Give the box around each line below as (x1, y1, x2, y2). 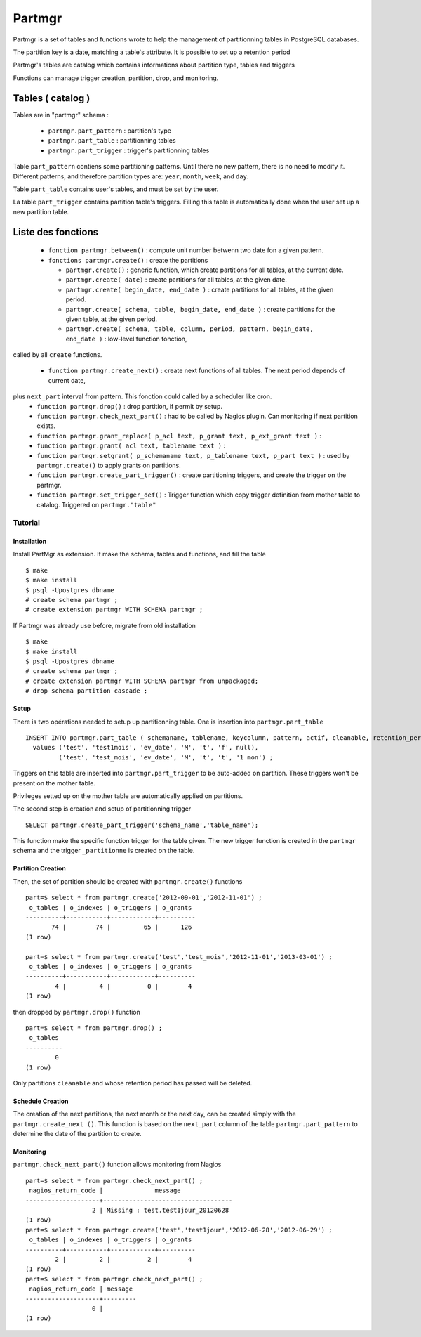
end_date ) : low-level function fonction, (65, 334, 187, 343)
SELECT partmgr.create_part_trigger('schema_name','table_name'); (25, 821, 259, 829)
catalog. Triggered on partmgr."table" (36, 500, 156, 509)
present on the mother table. (13, 778, 96, 787)
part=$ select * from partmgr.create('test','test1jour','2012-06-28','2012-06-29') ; (25, 1226, 333, 1234)
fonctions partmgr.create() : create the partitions (48, 256, 208, 264)
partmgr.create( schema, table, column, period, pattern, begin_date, (65, 325, 314, 333)
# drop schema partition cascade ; (25, 687, 148, 695)
